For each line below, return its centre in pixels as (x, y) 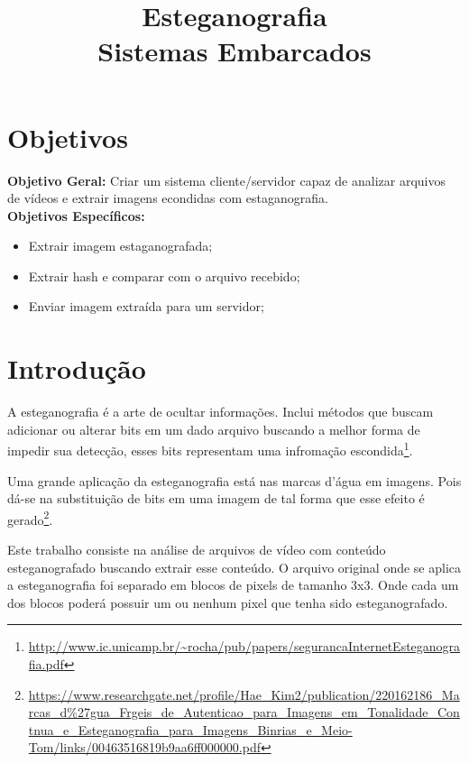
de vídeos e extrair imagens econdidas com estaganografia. (168, 198)
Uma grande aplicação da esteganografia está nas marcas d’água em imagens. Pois (234, 480)
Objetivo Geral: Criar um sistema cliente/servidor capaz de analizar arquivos (226, 180)
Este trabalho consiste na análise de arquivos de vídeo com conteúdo (197, 550)
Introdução (77, 368)
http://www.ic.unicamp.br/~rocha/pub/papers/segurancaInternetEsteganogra (244, 646)
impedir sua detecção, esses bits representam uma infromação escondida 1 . (210, 449)
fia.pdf (46, 664)
